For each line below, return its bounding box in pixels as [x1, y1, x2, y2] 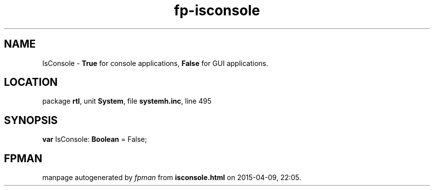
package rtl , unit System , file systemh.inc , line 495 [42, 97, 212, 106]
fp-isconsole [174, 2, 260, 19]
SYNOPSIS [4, 114, 58, 127]
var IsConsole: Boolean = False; [42, 135, 147, 144]
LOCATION [4, 76, 58, 89]
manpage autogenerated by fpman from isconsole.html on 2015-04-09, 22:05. [42, 173, 301, 182]
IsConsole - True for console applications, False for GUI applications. [42, 59, 269, 67]
